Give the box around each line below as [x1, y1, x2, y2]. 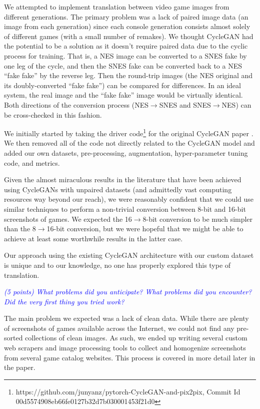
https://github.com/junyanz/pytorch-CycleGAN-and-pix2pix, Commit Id [15, 386, 240, 396]
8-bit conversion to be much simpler [142, 213, 253, 224]
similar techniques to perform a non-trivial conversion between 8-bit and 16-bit [4, 203, 246, 214]
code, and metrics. [4, 157, 60, 168]
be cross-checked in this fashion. [4, 109, 102, 120]
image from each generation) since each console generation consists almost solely [4, 21, 250, 32]
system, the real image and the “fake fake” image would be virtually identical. [4, 90, 243, 100]
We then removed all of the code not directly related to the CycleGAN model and [4, 138, 255, 148]
